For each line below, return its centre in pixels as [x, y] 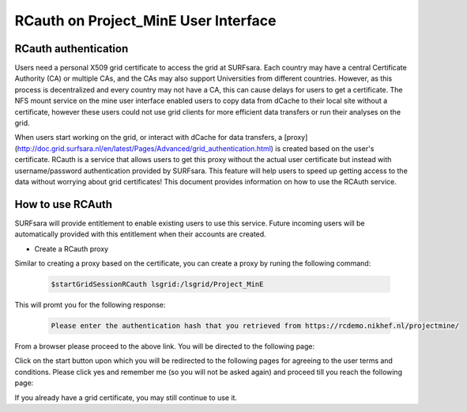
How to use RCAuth [64, 204]
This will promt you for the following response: [90, 305]
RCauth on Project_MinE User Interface [145, 21]
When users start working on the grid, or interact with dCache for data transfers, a [149, 138]
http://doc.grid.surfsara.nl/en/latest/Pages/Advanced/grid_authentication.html [144, 148]
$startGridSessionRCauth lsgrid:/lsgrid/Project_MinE [157, 284]
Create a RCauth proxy [72, 248]
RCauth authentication [72, 49]
